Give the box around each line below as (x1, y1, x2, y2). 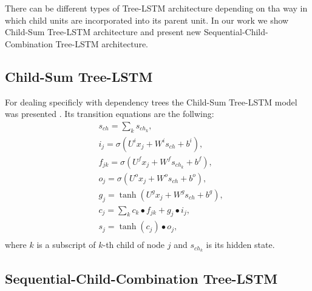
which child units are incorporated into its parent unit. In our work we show (5, 13, 289, 26)
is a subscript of (36, 238, 96, 251)
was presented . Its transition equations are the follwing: (5, 107, 214, 120)
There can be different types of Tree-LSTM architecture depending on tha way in (5, 2, 308, 14)
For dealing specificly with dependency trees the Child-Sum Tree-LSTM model (5, 95, 297, 108)
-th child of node (103, 238, 165, 251)
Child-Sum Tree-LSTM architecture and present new (5, 25, 202, 38)
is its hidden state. (206, 238, 275, 251)
